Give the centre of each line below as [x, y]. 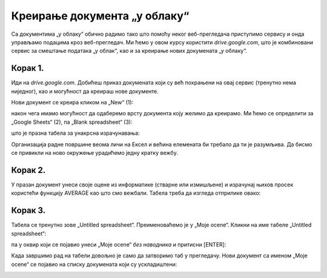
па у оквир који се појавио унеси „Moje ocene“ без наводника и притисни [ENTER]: [119, 244]
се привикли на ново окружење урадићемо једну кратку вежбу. [94, 152]
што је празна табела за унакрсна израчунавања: [75, 133]
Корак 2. [28, 170]
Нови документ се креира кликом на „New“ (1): [72, 103]
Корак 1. [28, 68]
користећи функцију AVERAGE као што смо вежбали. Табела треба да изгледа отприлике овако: [136, 193]
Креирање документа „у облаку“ [100, 16]
